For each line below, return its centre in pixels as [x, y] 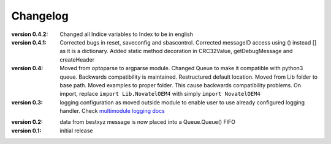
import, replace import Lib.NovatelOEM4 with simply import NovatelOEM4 [160, 94]
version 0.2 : [27, 122]
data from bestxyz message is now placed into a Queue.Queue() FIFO [148, 122]
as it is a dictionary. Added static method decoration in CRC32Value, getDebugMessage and [176, 51]
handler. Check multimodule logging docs [112, 111]
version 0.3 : [27, 102]
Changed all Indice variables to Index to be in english [126, 34]
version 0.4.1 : [29, 42]
